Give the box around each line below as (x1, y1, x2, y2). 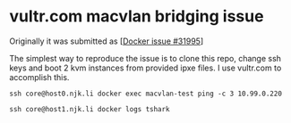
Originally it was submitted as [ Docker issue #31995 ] (9, 36, 204, 46)
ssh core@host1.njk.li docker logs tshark (9, 104, 170, 113)
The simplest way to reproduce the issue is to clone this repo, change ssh (9, 53, 282, 63)
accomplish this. (9, 71, 70, 82)
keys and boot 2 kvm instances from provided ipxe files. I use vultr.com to (9, 62, 282, 73)
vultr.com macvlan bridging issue (9, 6, 264, 27)
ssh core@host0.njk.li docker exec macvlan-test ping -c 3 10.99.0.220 (9, 89, 282, 98)
